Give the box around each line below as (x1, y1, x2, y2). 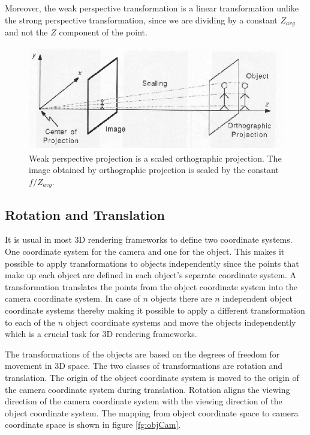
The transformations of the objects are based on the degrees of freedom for (5, 347, 280, 360)
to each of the (5, 315, 55, 328)
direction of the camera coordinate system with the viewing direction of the (5, 395, 282, 407)
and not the (5, 26, 48, 38)
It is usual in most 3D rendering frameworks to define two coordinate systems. (5, 233, 293, 246)
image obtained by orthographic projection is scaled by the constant (29, 163, 279, 176)
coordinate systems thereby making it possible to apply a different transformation (5, 304, 305, 317)
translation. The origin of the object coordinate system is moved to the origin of (5, 371, 299, 383)
